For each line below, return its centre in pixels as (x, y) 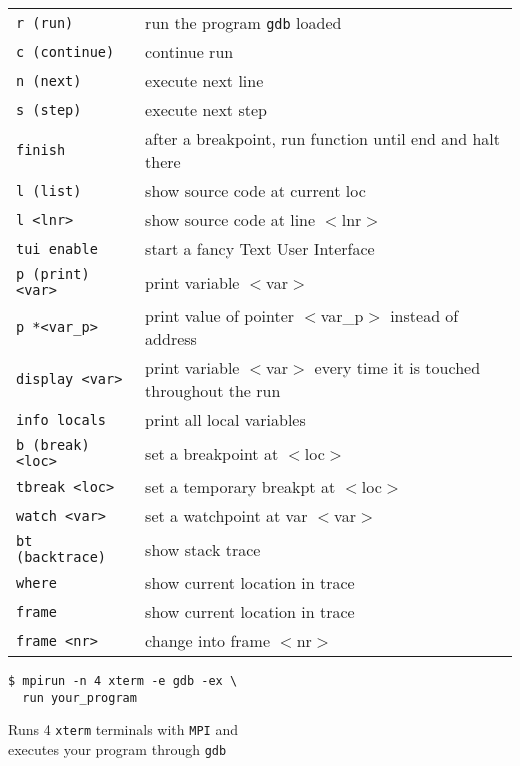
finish (41, 150)
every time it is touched (397, 367)
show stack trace (203, 549)
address (171, 338)
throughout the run (213, 390)
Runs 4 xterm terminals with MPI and (123, 729)
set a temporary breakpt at (240, 486)
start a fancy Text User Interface (260, 248)
